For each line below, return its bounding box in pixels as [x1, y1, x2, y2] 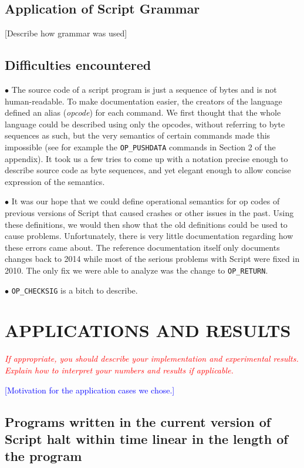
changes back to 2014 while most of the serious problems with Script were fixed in [5, 252, 300, 265]
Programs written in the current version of [5, 412, 271, 430]
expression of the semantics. [5, 175, 105, 187]
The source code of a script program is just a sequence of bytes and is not [11, 83, 277, 95]
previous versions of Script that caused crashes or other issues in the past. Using [5, 207, 294, 218]
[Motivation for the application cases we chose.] [5, 383, 175, 396]
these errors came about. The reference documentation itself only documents [5, 241, 280, 253]
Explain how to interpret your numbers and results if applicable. [5, 364, 234, 376]
